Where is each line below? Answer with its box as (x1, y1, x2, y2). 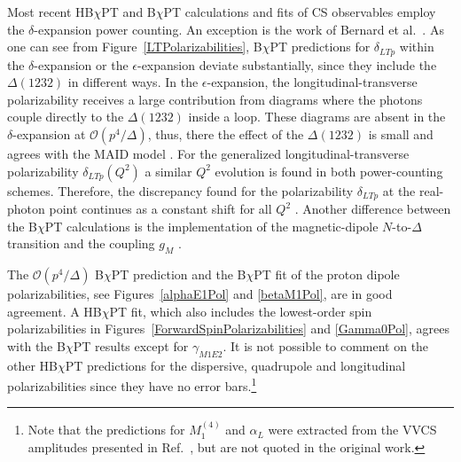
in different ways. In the (67, 73, 199, 91)
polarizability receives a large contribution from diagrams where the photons (7, 90, 423, 108)
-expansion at (12, 125, 86, 144)
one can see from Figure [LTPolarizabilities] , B (7, 37, 262, 56)
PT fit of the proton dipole (254, 265, 400, 284)
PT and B (101, 3, 156, 20)
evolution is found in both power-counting (215, 161, 443, 180)
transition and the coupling (7, 234, 155, 253)
